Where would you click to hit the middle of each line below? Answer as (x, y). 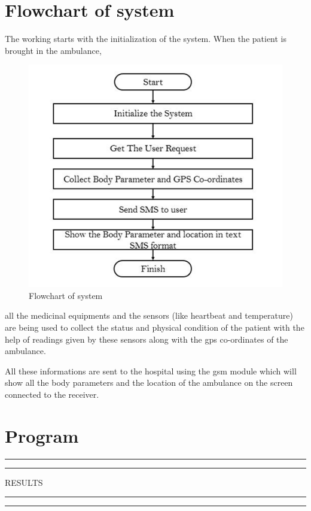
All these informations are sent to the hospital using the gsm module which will (151, 371)
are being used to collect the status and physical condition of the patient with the (155, 327)
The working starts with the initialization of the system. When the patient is (146, 39)
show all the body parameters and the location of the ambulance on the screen (149, 383)
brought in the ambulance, (53, 50)
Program (42, 435)
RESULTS (24, 482)
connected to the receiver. (52, 394)
